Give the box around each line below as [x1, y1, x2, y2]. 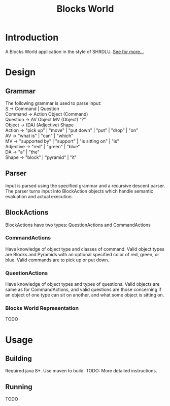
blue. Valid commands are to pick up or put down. [5, 257, 110, 263]
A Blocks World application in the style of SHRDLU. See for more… [5, 48, 144, 55]
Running [5, 383, 33, 391]
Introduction [5, 32, 59, 43]
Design [5, 67, 36, 78]
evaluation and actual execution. [5, 193, 73, 199]
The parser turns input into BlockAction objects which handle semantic [5, 188, 154, 194]
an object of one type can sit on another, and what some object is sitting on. [5, 292, 164, 298]
